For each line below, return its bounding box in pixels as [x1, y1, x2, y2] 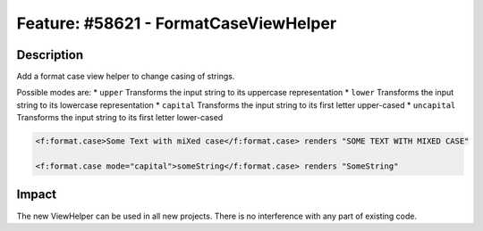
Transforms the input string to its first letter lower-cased [16, 112, 224, 123]
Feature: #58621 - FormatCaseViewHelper [16, 13, 337, 33]
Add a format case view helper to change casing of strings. [16, 71, 235, 82]
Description [16, 47, 84, 62]
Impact [16, 187, 57, 202]
